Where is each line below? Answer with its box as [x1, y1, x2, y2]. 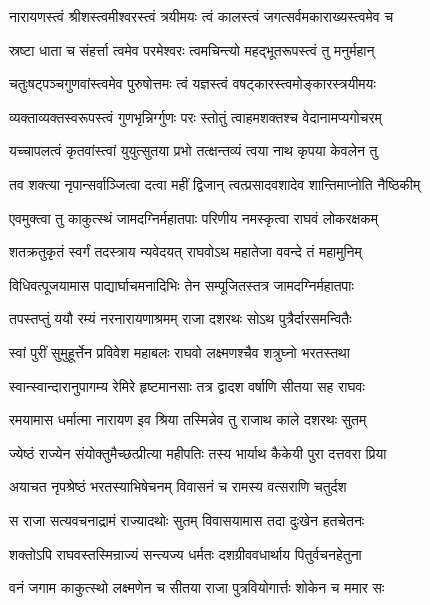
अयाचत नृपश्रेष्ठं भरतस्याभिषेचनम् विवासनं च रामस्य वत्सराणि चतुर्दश [9, 476, 347, 497]
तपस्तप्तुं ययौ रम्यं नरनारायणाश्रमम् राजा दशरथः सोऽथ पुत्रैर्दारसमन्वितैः [9, 308, 352, 329]
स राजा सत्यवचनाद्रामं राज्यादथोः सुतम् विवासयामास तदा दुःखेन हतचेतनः [9, 509, 365, 530]
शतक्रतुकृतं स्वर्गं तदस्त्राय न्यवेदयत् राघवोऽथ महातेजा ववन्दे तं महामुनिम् [9, 241, 362, 262]
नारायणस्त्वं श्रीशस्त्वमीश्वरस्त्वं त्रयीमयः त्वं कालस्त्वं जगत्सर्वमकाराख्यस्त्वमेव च [9, 6, 394, 26]
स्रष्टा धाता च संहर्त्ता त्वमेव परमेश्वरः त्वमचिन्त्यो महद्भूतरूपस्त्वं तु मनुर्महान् [9, 39, 375, 60]
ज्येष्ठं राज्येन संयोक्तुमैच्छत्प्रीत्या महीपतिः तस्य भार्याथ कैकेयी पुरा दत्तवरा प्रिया [9, 442, 387, 463]
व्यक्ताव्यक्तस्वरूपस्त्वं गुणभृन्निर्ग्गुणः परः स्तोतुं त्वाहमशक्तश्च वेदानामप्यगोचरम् [9, 106, 382, 127]
